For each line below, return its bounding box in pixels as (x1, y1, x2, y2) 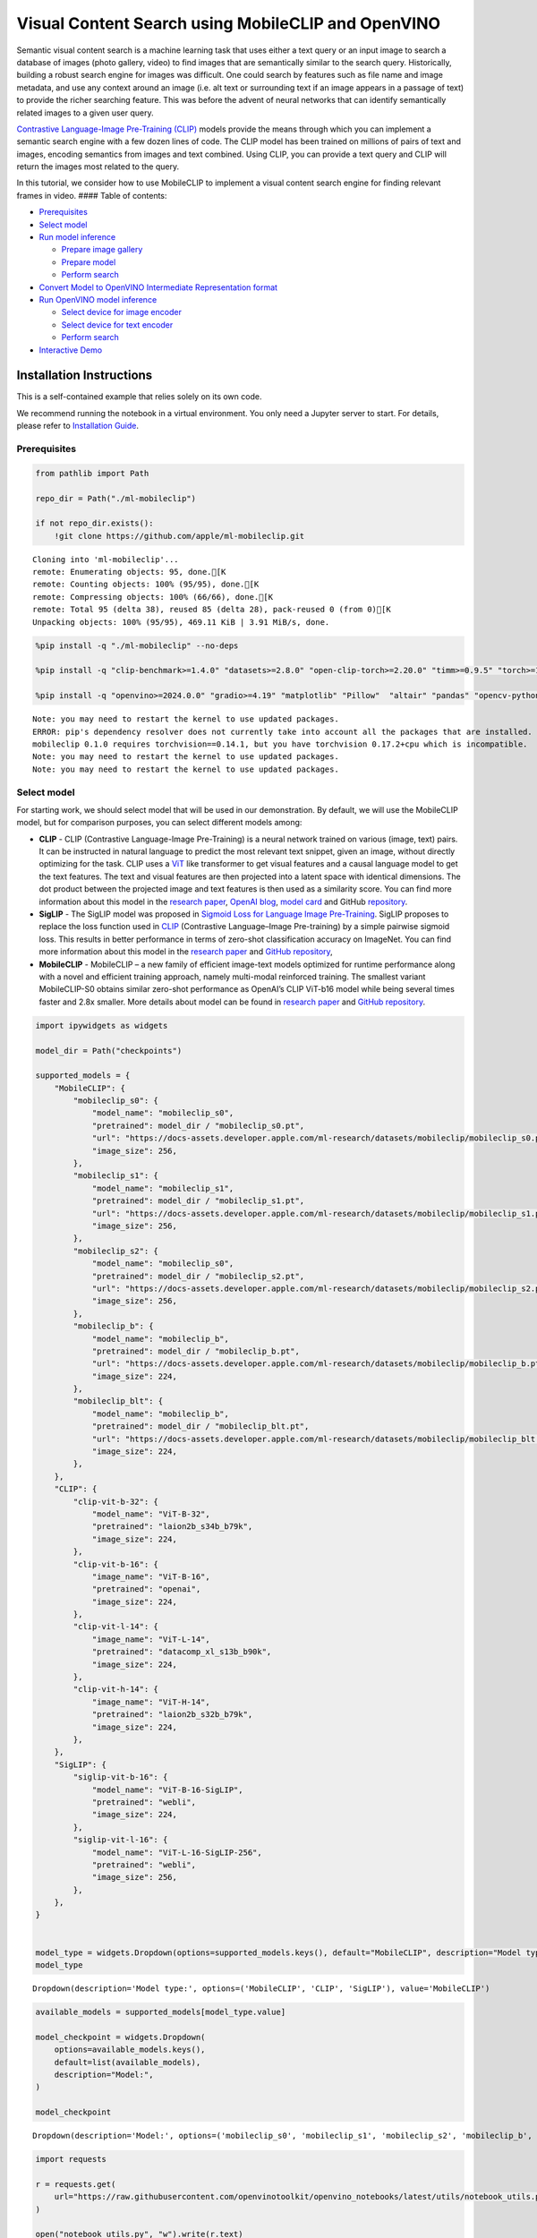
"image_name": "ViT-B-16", (91, 1571, 210, 1582)
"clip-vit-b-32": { (72, 1496, 158, 1507)
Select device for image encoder (61, 307, 183, 318)
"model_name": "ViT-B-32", (91, 1508, 210, 1519)
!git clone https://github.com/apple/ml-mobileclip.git (54, 531, 305, 541)
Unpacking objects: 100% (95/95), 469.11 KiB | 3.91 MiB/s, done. (32, 617, 330, 627)
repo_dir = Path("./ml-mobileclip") (35, 493, 197, 503)
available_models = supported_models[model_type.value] (35, 2007, 286, 2017)
